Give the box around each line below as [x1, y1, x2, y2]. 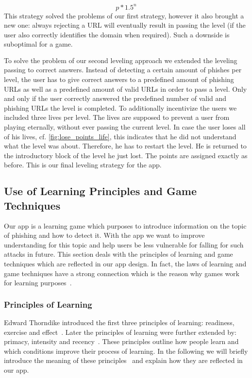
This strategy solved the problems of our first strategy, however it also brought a [4, 10, 244, 20]
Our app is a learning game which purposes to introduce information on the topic [4, 220, 247, 230]
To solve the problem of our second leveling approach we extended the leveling [4, 55, 237, 65]
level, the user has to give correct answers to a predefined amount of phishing [4, 74, 234, 84]
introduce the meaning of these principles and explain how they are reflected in [4, 355, 243, 365]
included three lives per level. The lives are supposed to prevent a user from [4, 112, 230, 122]
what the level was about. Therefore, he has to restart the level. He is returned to [4, 141, 247, 151]
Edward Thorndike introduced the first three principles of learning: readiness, [4, 317, 235, 327]
